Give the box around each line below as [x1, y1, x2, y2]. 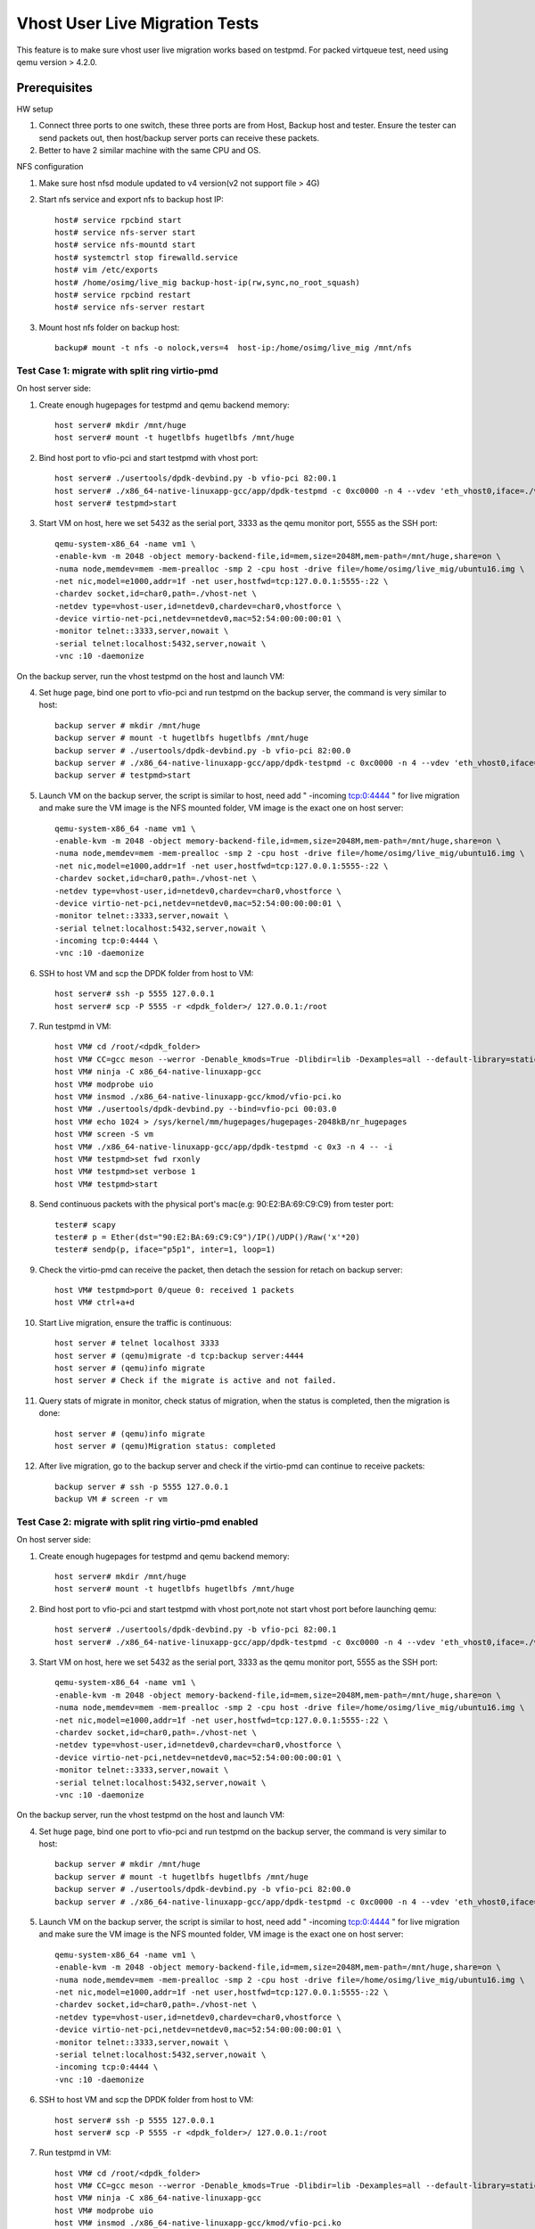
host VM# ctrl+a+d [54, 1297, 136, 1308]
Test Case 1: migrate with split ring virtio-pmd [16, 364, 218, 376]
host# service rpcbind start [54, 215, 182, 225]
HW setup [16, 103, 53, 114]
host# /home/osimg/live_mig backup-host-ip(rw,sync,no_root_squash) [54, 277, 360, 287]
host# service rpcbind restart [54, 290, 192, 300]
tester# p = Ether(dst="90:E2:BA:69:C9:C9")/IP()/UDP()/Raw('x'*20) [54, 1231, 360, 1242]
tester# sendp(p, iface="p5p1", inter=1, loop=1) [54, 1245, 276, 1254]
